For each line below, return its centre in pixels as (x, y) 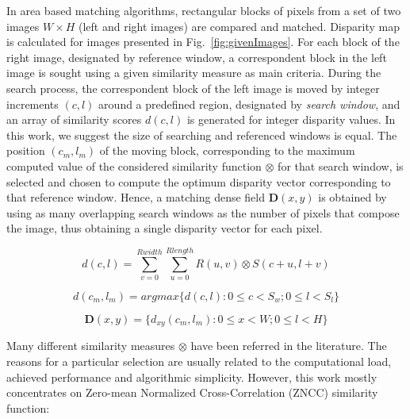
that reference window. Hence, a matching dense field (136, 197)
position (26, 150)
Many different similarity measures (91, 346)
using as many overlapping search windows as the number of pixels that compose (203, 212)
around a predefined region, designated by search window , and (249, 104)
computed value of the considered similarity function (134, 165)
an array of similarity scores (74, 119)
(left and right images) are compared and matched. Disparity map (239, 26)
